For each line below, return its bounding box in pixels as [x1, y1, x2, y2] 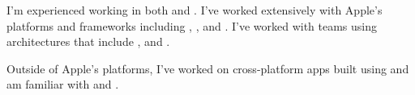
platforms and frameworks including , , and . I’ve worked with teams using [6, 17, 378, 34]
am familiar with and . [6, 76, 119, 93]
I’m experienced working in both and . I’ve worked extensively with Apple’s [6, 2, 383, 18]
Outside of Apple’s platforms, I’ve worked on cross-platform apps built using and [6, 60, 409, 76]
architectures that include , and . [6, 33, 170, 50]
